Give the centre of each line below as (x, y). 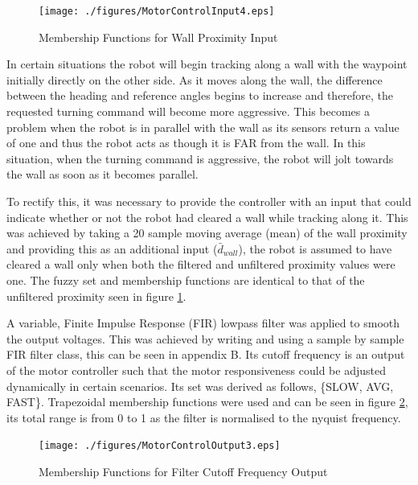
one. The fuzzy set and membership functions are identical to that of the (186, 279)
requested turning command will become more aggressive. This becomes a (188, 111)
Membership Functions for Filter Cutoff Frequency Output (183, 471)
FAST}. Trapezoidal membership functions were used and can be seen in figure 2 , (207, 402)
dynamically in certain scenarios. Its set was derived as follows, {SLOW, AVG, (200, 386)
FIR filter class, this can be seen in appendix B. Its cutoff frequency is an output (206, 354)
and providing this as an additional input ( (112, 248)
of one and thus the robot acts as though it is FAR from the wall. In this (186, 143)
